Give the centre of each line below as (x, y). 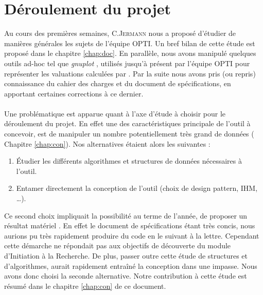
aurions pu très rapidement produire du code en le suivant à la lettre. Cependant (132, 235)
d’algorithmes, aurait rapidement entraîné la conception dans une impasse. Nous (131, 265)
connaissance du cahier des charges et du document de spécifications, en (118, 83)
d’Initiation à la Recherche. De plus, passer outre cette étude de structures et (126, 255)
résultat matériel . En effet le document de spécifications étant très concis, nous (130, 225)
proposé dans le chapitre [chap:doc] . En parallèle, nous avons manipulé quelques (130, 53)
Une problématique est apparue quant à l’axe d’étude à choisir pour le (115, 113)
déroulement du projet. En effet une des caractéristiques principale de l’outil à (127, 123)
